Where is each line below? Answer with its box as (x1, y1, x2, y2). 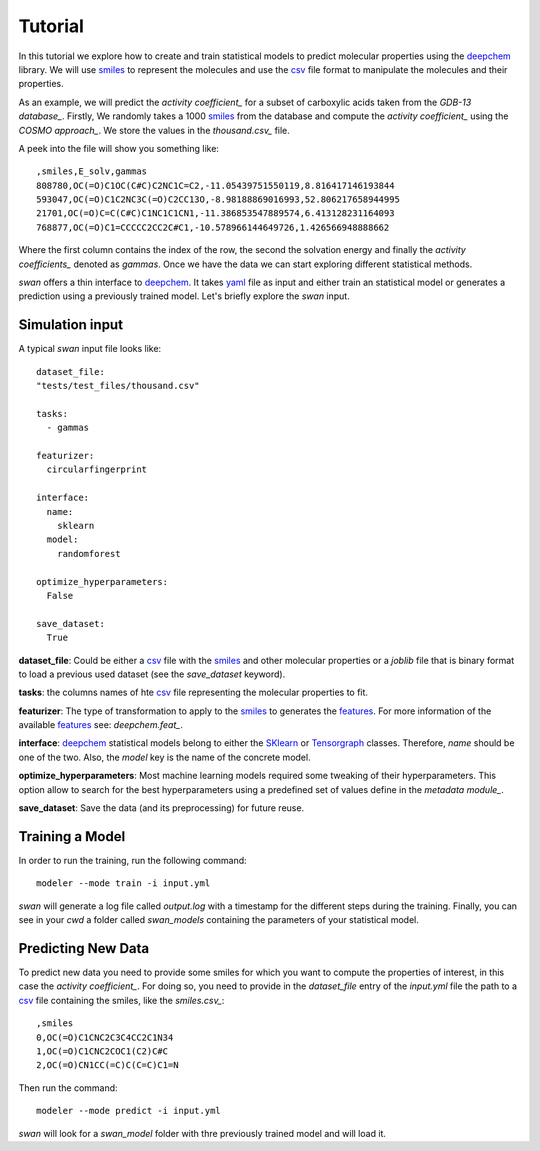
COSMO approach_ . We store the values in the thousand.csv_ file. (18, 124, 290, 136)
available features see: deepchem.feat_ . (18, 719, 184, 731)
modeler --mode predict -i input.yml (36, 1105, 222, 1117)
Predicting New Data (18, 940, 150, 957)
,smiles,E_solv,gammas (36, 166, 148, 177)
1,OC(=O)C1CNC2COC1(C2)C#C (36, 1045, 169, 1057)
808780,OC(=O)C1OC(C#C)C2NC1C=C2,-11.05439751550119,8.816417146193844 (36, 180, 395, 191)
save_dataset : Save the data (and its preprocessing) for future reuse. (18, 802, 305, 814)
